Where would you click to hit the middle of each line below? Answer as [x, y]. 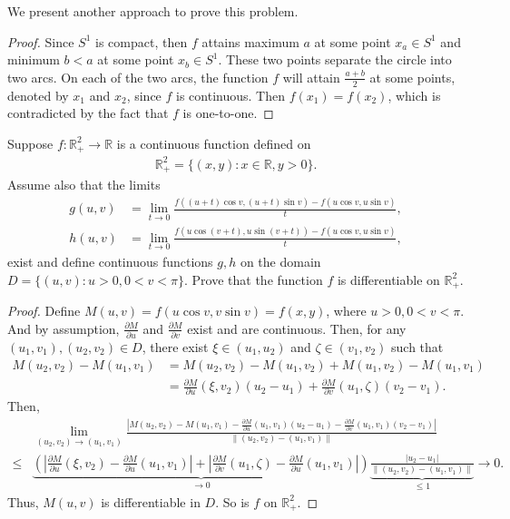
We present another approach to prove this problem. [153, 11]
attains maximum [250, 41]
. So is [232, 501]
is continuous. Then [230, 95]
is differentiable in [151, 501]
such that [417, 346]
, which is [414, 95]
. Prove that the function [254, 279]
